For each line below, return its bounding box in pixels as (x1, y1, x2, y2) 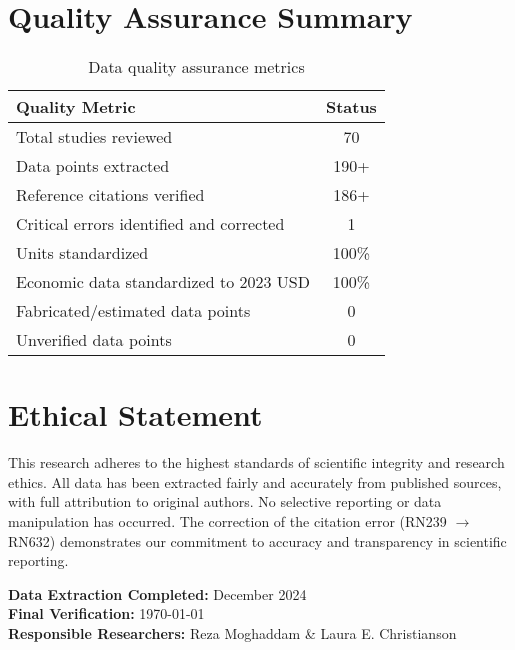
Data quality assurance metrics (88, 55, 305, 79)
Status (325, 95, 377, 119)
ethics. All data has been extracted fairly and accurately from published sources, (8, 471, 502, 492)
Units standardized (16, 241, 149, 265)
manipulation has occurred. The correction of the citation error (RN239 (8, 511, 447, 532)
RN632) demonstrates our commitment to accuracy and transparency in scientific (8, 530, 507, 551)
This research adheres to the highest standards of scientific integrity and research (8, 452, 505, 473)
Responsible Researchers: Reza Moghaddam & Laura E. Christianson (8, 623, 457, 643)
